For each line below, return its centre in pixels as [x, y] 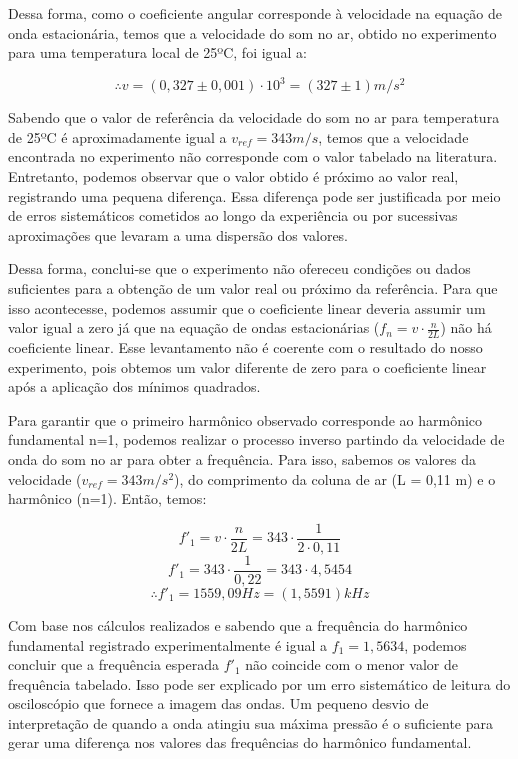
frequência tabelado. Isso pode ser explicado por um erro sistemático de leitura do [259, 683]
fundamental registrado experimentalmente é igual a [168, 644]
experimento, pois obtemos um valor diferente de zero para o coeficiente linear [247, 366]
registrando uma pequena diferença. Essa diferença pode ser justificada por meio [254, 195]
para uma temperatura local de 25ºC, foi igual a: [157, 52]
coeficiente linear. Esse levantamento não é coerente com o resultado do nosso [245, 347]
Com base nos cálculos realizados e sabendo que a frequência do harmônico [238, 624]
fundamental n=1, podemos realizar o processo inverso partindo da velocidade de [256, 439]
